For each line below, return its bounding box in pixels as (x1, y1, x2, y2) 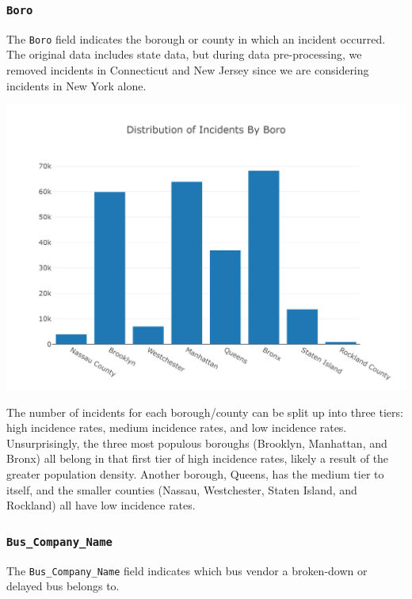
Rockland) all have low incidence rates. (6, 497, 196, 513)
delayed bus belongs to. (6, 578, 120, 594)
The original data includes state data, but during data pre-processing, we (6, 46, 362, 63)
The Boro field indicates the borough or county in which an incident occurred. (6, 30, 386, 47)
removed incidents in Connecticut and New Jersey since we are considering (6, 62, 369, 78)
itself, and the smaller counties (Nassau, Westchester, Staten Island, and (6, 481, 357, 498)
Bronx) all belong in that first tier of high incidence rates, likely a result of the (6, 450, 389, 467)
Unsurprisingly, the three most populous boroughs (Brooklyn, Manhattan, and (6, 434, 387, 451)
